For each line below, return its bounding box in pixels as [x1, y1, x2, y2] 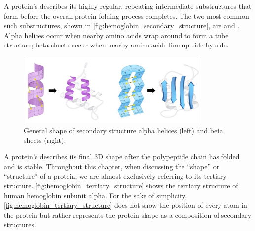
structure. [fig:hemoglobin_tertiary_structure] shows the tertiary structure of [4, 180, 238, 190]
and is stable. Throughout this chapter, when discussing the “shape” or [4, 161, 219, 171]
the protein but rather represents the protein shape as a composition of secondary [4, 209, 252, 220]
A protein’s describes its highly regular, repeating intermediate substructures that [4, 1, 252, 11]
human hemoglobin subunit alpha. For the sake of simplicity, [4, 190, 187, 200]
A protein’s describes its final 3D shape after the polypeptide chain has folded [4, 151, 240, 162]
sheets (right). [24, 135, 66, 145]
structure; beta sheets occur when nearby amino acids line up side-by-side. [4, 40, 229, 50]
